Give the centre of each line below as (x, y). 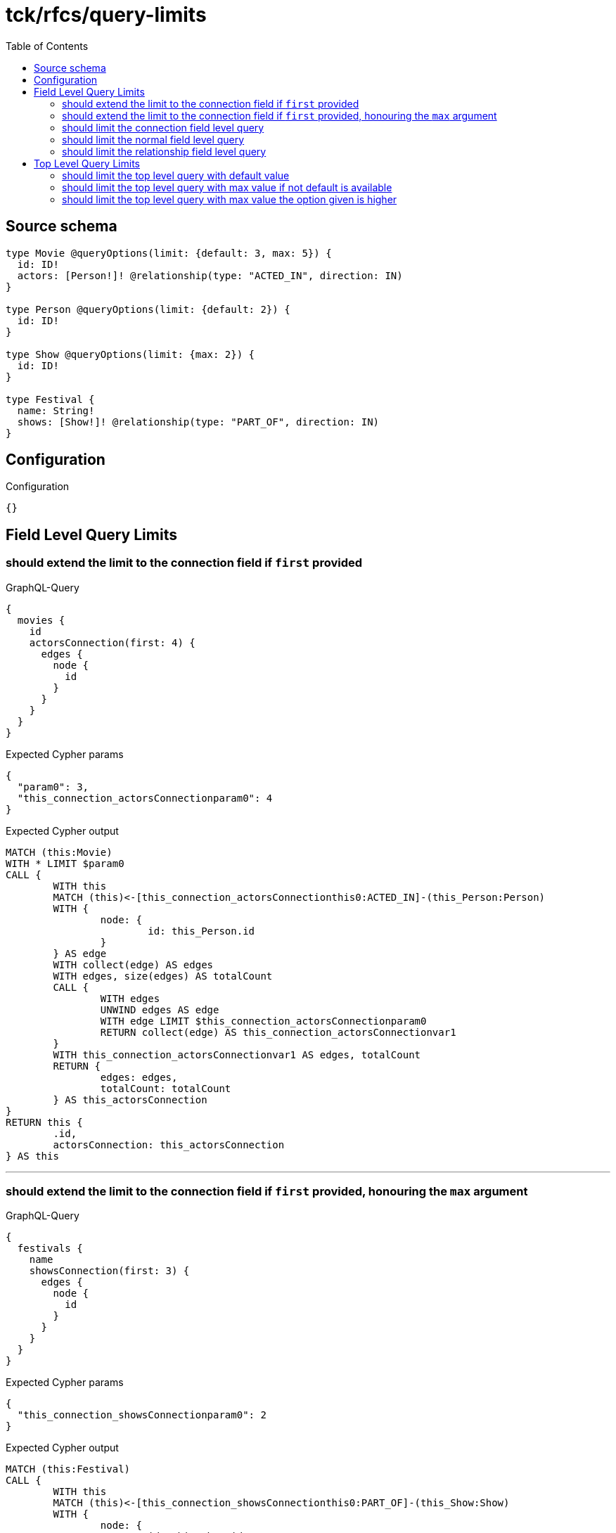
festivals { (50, 1249)
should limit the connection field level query (163, 127)
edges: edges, (139, 1077)
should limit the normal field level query (153, 139)
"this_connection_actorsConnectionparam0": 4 (145, 798)
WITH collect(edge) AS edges (133, 964)
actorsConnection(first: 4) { (112, 642)
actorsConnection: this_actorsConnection (169, 1144)
